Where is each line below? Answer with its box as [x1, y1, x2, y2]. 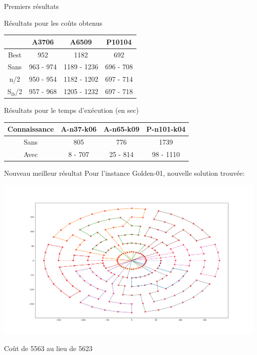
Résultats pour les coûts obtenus [4, 17, 102, 28]
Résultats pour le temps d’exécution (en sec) [4, 105, 139, 115]
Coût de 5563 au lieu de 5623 [4, 343, 92, 353]
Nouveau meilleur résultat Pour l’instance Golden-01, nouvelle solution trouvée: [4, 168, 245, 178]
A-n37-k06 [60, 124, 97, 134]
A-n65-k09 [103, 124, 139, 134]
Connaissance [7, 124, 54, 134]
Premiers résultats [4, 1, 59, 11]
